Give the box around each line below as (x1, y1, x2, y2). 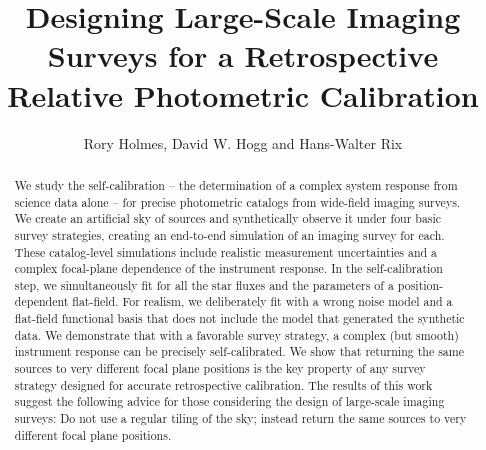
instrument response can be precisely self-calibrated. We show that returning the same (14, 343, 464, 360)
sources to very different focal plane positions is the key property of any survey (14, 360, 426, 377)
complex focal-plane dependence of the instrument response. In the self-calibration (14, 260, 443, 277)
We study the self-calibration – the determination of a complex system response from (14, 176, 458, 193)
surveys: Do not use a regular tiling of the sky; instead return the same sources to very (14, 410, 467, 427)
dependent (14, 293, 69, 310)
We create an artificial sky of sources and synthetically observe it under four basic (14, 210, 442, 227)
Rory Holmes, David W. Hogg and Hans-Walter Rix (83, 132, 403, 153)
